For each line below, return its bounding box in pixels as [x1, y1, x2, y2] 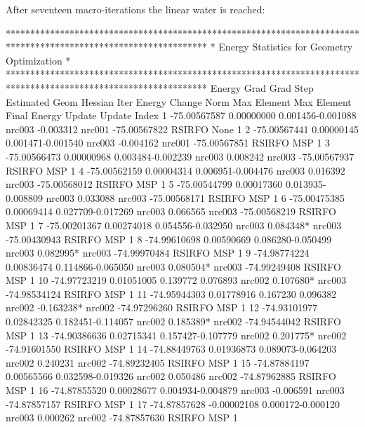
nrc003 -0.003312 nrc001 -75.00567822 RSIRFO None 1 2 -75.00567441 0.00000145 [6, 121, 359, 136]
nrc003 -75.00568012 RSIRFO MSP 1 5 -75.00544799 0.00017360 [6, 177, 283, 191]
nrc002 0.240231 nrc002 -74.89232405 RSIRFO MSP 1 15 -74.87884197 [6, 355, 310, 370]
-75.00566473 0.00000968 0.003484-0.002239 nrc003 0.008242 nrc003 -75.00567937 [6, 149, 354, 163]
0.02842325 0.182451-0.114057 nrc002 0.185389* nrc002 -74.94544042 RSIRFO [6, 314, 341, 329]
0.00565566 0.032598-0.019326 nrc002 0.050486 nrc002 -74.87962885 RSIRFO [6, 369, 336, 384]
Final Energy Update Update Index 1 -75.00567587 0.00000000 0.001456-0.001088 [6, 108, 357, 123]
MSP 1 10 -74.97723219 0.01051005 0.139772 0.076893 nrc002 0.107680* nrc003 [6, 273, 347, 287]
